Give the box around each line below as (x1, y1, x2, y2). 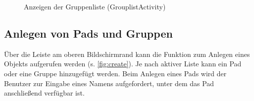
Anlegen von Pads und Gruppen (4, 25, 173, 41)
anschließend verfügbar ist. (4, 88, 85, 98)
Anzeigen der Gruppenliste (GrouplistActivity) (24, 1, 166, 11)
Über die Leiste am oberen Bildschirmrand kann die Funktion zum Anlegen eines (4, 49, 250, 59)
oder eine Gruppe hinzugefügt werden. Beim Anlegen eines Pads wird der (4, 68, 227, 78)
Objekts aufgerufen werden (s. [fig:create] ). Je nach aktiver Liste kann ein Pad (4, 58, 242, 69)
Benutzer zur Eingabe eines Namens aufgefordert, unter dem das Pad (4, 78, 214, 88)
